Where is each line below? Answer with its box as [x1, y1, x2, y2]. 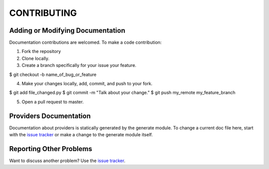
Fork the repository [21, 49, 61, 55]
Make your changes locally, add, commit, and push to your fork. [21, 81, 153, 87]
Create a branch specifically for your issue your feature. [21, 62, 136, 68]
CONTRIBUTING [9, 7, 77, 18]
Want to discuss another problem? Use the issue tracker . [9, 158, 126, 164]
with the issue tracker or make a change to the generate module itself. [9, 132, 153, 138]
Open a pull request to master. [21, 99, 84, 105]
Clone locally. [21, 55, 50, 61]
